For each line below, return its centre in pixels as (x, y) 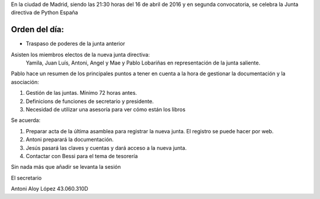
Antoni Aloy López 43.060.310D (49, 189)
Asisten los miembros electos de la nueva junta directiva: (81, 54)
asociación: (25, 82)
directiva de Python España (44, 12)
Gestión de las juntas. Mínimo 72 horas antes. (81, 93)
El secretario (26, 178)
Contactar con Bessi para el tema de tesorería (82, 156)
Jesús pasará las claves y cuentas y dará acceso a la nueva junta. (106, 147)
